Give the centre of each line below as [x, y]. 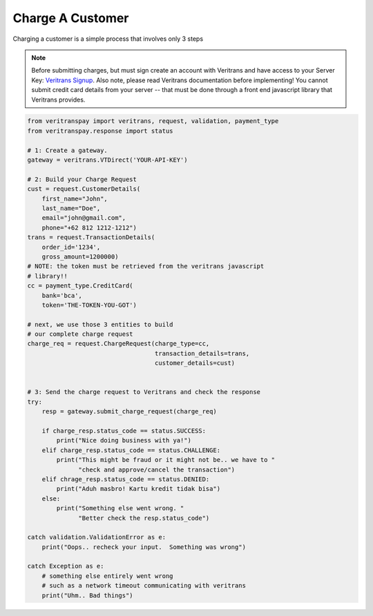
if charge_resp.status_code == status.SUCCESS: [124, 431]
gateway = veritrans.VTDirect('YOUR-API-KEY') [107, 160]
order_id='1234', [71, 247]
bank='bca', [62, 295]
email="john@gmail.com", [84, 218]
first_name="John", [75, 198]
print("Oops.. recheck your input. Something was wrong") [144, 547]
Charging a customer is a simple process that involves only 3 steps [108, 39]
